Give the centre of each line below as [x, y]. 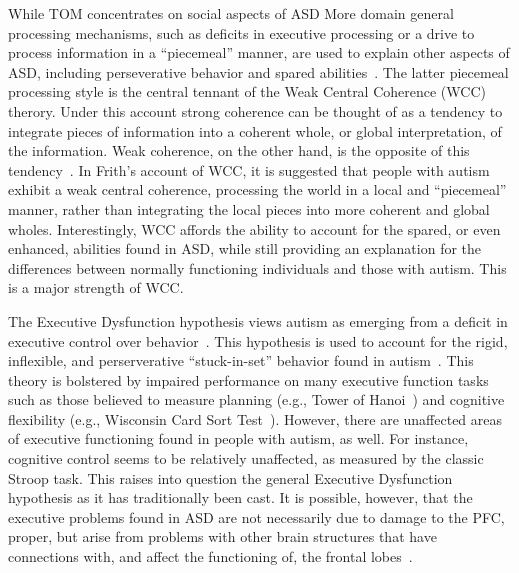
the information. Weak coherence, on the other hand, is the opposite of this [239, 150]
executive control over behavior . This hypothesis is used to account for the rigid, [258, 340]
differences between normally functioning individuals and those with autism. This [257, 267]
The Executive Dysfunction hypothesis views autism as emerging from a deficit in [258, 320]
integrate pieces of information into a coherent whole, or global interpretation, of [255, 130]
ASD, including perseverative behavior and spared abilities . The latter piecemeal [258, 71]
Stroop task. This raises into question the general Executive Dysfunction [230, 477]
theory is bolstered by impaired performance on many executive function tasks [248, 379]
